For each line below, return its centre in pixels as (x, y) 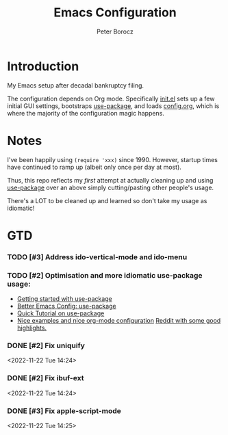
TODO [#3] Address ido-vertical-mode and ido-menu (97, 256)
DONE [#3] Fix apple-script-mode (64, 410)
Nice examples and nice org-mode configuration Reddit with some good (119, 321)
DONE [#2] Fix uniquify (46, 345)
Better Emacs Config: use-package (66, 306)
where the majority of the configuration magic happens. (86, 113)
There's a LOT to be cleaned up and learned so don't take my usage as (107, 200)
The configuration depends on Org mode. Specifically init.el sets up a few (111, 98)
